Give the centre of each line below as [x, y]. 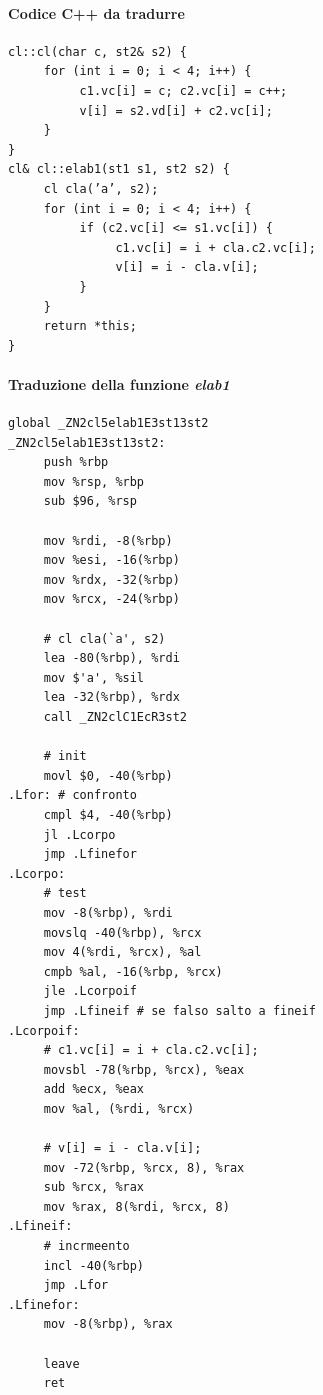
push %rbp [76, 462]
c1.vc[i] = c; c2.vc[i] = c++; [183, 90]
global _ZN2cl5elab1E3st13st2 [108, 423]
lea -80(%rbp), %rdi [111, 658]
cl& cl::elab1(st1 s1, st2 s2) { [119, 169]
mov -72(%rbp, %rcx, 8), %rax [144, 1167]
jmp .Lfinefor [90, 854]
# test [65, 893]
